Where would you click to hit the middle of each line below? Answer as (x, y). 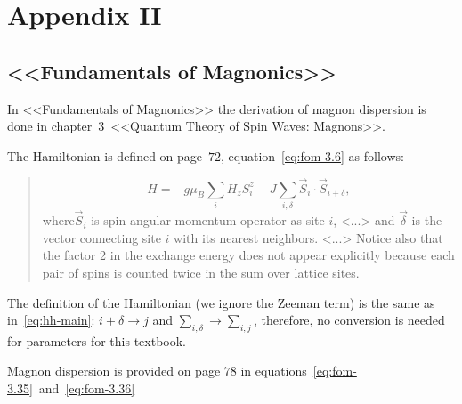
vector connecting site (101, 237)
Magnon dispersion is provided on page (114, 371)
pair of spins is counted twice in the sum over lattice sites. (201, 272)
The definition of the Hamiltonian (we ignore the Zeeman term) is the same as (221, 302)
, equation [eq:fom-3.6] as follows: (312, 155)
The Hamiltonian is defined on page (105, 155)
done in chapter (50, 126)
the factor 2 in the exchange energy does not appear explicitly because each (248, 255)
